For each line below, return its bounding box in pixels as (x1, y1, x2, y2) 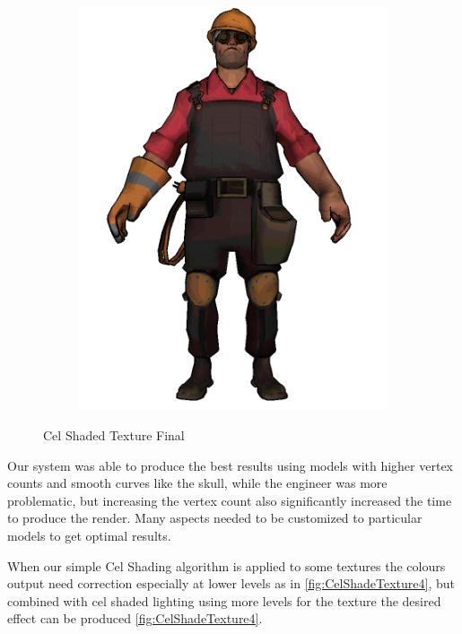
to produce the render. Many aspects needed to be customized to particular (7, 508, 423, 527)
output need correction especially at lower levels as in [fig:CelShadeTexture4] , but (7, 574, 455, 593)
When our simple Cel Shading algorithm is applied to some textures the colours (7, 556, 446, 575)
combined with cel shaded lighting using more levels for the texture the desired (7, 591, 441, 610)
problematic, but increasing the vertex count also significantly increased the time (7, 491, 452, 509)
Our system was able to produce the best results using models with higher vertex (7, 456, 453, 474)
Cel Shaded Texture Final (43, 425, 185, 444)
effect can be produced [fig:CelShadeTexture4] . (7, 609, 263, 628)
